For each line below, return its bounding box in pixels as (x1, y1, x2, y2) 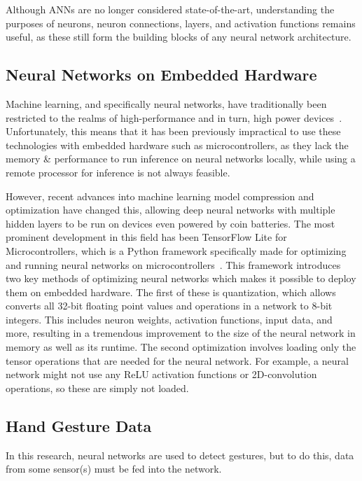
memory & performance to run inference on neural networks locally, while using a (6, 151, 356, 166)
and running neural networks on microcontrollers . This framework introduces (6, 257, 341, 272)
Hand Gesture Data (6, 414, 152, 436)
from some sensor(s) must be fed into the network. (6, 461, 222, 476)
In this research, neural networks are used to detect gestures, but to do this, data (6, 447, 354, 462)
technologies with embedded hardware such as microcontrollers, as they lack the (6, 137, 349, 152)
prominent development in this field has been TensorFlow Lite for (6, 230, 287, 244)
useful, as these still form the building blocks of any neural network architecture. (6, 29, 351, 44)
